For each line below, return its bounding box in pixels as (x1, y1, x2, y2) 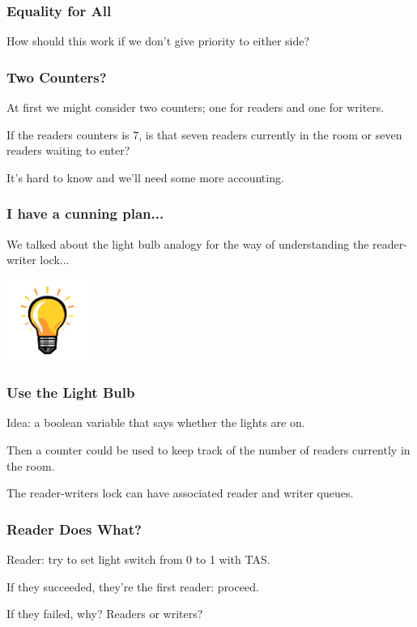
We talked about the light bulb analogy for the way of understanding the (6, 235, 369, 252)
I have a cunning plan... (6, 203, 164, 224)
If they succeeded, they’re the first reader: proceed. (6, 578, 259, 595)
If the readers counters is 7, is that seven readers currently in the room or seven (6, 126, 402, 143)
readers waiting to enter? (6, 142, 130, 159)
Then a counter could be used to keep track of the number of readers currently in (6, 441, 411, 459)
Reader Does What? (6, 518, 142, 539)
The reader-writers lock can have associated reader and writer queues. (6, 484, 354, 501)
